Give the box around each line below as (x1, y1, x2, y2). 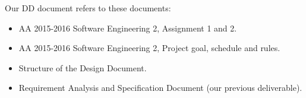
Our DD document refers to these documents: (5, 2, 171, 14)
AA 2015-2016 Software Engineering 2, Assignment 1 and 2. (18, 21, 237, 34)
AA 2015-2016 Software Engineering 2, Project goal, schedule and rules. (18, 42, 280, 54)
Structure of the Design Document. (18, 61, 147, 74)
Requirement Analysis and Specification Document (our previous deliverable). (18, 81, 302, 94)
